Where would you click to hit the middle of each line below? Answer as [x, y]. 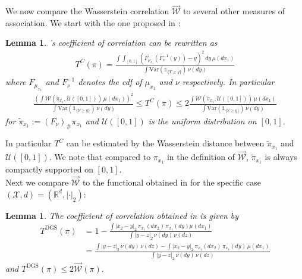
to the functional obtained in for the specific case [172, 182]
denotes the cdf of [110, 82]
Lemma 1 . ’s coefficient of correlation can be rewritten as [111, 43]
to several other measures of [234, 11]
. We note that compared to [100, 157]
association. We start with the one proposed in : [93, 22]
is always [281, 157]
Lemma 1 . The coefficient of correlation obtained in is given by [122, 215]
